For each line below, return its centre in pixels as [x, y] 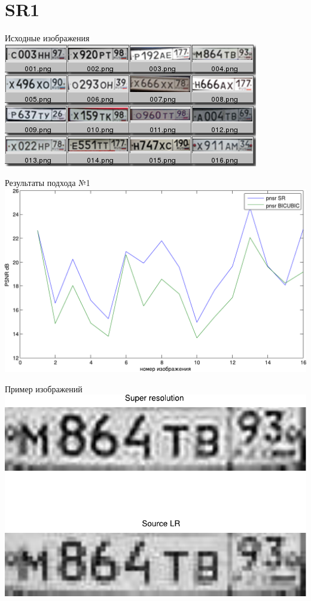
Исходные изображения [47, 38]
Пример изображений [44, 388]
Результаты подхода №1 [48, 183]
